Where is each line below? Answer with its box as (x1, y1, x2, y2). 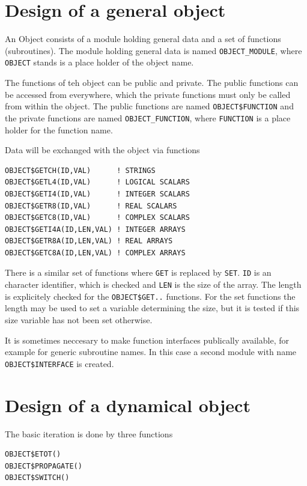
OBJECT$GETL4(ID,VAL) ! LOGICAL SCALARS (5, 178, 190, 187)
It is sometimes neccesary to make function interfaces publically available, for (5, 333, 289, 346)
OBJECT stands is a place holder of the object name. (5, 56, 194, 68)
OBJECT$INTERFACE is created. (5, 357, 114, 369)
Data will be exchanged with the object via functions (5, 144, 200, 156)
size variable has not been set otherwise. (5, 314, 153, 326)
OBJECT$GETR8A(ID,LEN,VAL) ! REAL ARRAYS (5, 237, 173, 246)
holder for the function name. (5, 123, 113, 136)
